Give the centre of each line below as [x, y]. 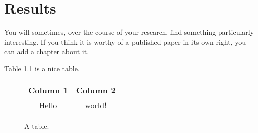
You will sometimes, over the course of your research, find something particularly [129, 32]
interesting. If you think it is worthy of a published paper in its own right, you [125, 41]
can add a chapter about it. [47, 51]
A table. [37, 126]
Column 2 [96, 90]
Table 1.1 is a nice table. [42, 68]
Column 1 [48, 90]
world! [96, 105]
